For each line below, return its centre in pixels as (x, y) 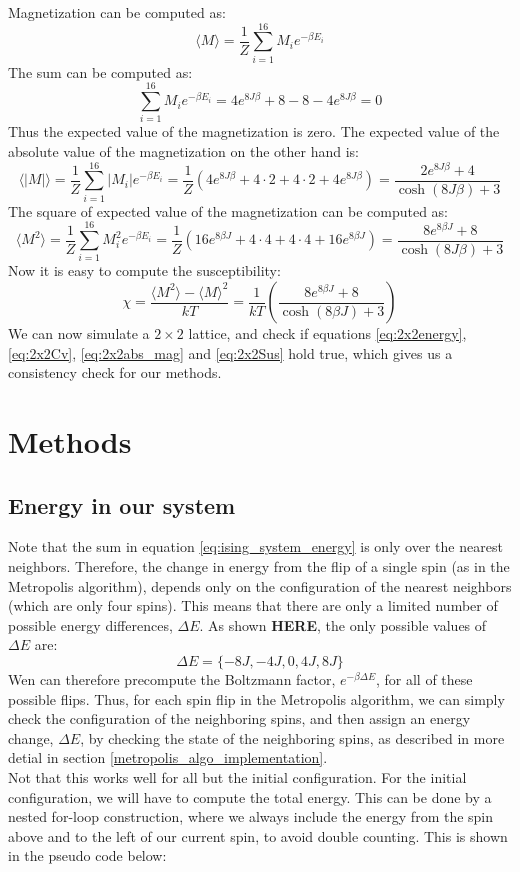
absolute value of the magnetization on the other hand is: (183, 151)
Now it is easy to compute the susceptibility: (144, 270)
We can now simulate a (79, 333)
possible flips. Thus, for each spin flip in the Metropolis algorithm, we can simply (256, 698)
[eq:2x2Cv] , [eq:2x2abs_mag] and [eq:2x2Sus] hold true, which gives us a (230, 352)
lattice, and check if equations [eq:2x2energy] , (327, 333)
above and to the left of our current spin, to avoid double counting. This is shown (258, 835)
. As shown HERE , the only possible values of (343, 624)
